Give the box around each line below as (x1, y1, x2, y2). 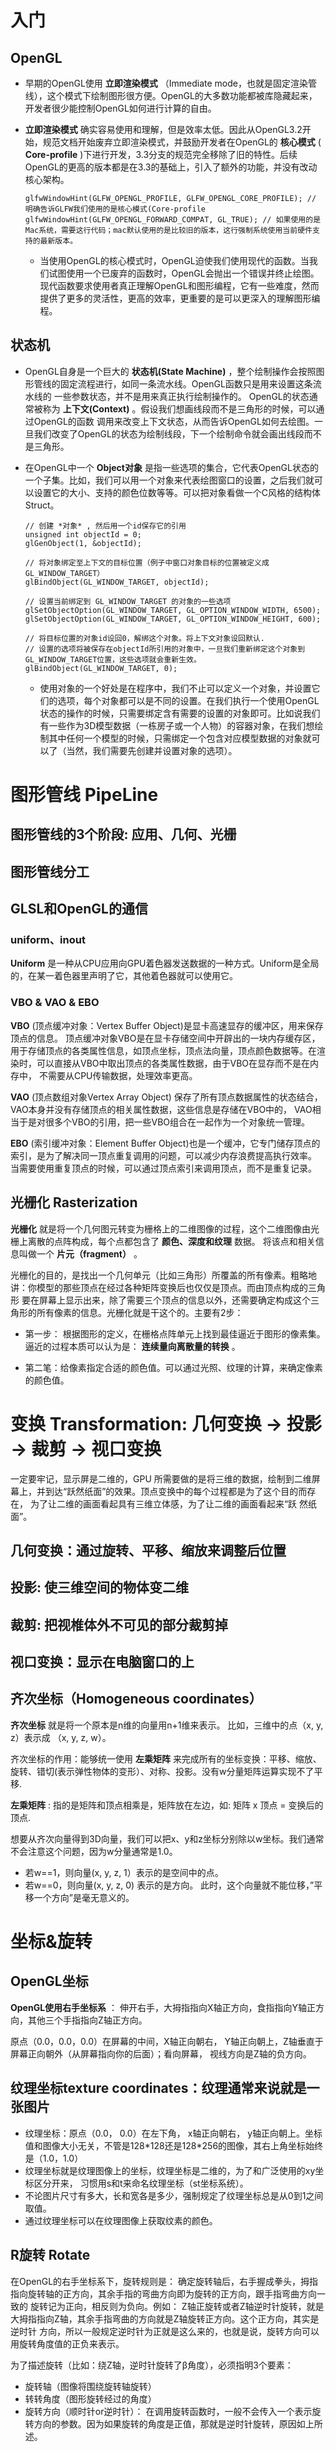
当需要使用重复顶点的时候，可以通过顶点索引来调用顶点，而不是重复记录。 (10, 1162, 317, 1174)
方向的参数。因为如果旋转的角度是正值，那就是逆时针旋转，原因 (33, 2417, 297, 2430)
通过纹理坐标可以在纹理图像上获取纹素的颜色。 (24, 2214, 218, 2226)
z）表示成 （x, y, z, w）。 (10, 1731, 112, 1743)
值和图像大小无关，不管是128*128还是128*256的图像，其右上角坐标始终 (24, 2139, 324, 2151)
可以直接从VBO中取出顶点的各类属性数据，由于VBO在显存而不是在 (36, 1057, 311, 1069)
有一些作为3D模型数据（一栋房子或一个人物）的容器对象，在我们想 (39, 719, 315, 731)
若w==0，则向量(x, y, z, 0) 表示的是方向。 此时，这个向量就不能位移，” (24, 1879, 315, 1891)
